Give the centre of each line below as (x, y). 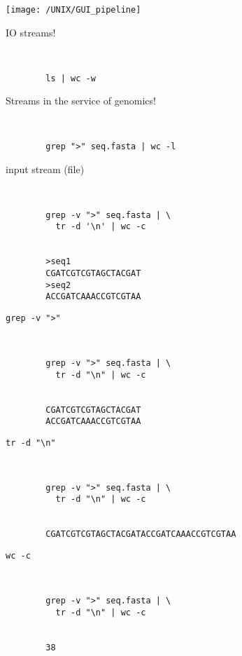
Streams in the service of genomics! (81, 101)
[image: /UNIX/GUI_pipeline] (73, 10)
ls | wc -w (71, 78)
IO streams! (31, 32)
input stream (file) (45, 169)
